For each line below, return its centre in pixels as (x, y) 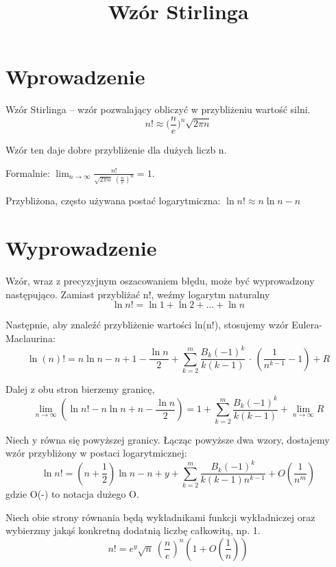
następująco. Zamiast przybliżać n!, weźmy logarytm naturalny (138, 294)
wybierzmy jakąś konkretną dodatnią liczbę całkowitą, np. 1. (133, 530)
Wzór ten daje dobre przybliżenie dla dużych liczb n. (116, 149)
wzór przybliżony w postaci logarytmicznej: (96, 453)
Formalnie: (28, 172)
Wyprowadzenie (81, 248)
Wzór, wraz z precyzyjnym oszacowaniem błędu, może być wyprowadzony (160, 281)
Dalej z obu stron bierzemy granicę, (80, 388)
